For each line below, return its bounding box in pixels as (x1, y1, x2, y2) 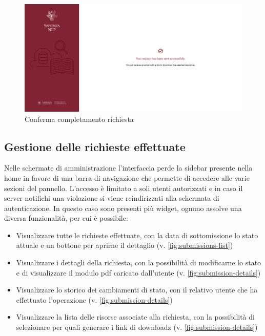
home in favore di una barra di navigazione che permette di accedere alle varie (4, 172, 250, 183)
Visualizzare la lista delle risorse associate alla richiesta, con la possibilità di (16, 311, 255, 322)
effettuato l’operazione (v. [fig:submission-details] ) (16, 294, 173, 305)
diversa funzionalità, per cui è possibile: (4, 213, 128, 223)
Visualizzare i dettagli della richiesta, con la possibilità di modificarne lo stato (16, 257, 261, 268)
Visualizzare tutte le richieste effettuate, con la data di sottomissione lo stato (16, 229, 258, 240)
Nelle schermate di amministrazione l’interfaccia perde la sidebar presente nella (4, 162, 253, 173)
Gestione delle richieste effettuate (4, 138, 186, 154)
